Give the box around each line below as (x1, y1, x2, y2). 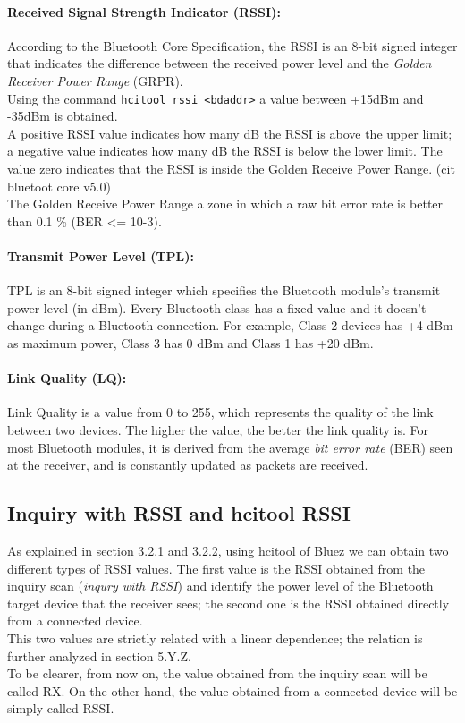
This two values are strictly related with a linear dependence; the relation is (7, 628, 423, 647)
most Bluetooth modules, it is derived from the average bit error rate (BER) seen (7, 438, 453, 456)
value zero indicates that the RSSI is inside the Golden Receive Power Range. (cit (7, 159, 455, 178)
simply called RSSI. (7, 699, 114, 718)
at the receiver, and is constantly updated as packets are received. (7, 455, 368, 474)
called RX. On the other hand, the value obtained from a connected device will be (7, 681, 458, 700)
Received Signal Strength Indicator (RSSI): (7, 2, 281, 21)
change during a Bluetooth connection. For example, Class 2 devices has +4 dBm (7, 316, 453, 335)
